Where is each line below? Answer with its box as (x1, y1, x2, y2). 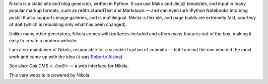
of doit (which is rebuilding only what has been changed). (9, 21, 127, 27)
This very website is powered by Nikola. (9, 72, 91, 78)
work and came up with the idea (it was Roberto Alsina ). (9, 54, 124, 60)
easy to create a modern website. (9, 37, 78, 43)
